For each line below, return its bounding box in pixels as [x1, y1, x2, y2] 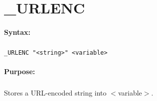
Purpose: [4, 66, 35, 77]
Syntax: [4, 26, 30, 37]
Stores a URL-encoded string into [4, 88, 107, 98]
